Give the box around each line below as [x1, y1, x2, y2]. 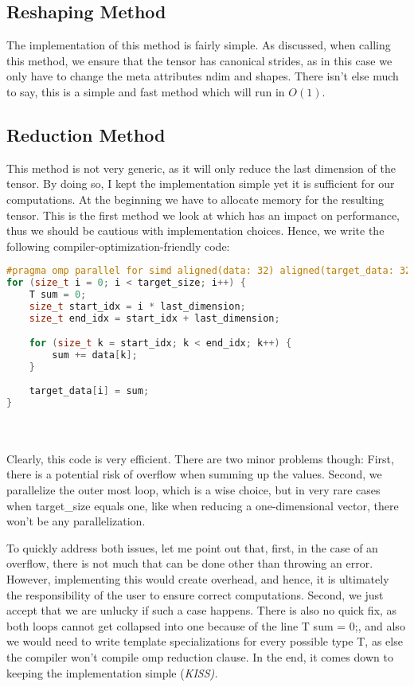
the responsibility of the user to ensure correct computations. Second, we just [6, 586, 384, 603]
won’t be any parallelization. [6, 513, 146, 529]
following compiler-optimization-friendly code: [6, 237, 230, 254]
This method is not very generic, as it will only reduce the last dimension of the [6, 159, 396, 176]
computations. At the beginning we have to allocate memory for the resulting [6, 190, 384, 207]
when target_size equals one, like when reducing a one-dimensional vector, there [6, 497, 399, 513]
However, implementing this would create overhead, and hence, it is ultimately [6, 570, 389, 587]
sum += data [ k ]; [52, 349, 138, 361]
